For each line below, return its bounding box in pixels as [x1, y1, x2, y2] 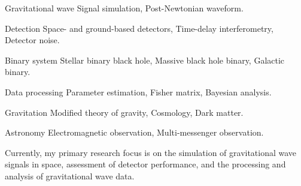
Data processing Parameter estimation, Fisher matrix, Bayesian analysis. [5, 85, 272, 98]
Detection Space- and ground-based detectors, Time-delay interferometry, [5, 22, 273, 34]
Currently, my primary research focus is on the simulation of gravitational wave [5, 146, 297, 158]
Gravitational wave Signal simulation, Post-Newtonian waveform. [5, 2, 244, 14]
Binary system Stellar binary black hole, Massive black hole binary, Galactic [5, 53, 285, 66]
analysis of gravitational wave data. [5, 169, 135, 182]
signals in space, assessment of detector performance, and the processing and [5, 158, 286, 170]
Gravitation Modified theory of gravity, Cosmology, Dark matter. [5, 106, 244, 118]
